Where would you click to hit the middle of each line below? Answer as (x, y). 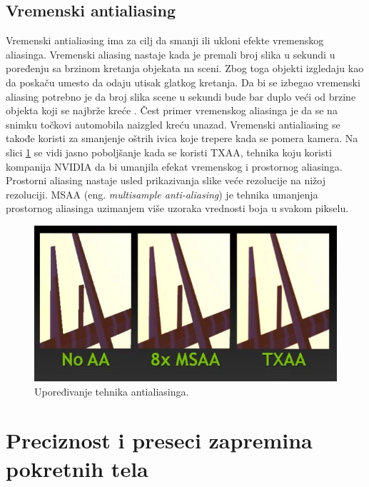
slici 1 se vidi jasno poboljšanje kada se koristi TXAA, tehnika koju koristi (169, 152)
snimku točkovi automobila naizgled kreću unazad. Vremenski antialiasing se (173, 124)
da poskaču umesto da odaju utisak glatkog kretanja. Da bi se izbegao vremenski (183, 82)
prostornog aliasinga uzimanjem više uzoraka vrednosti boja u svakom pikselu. (177, 208)
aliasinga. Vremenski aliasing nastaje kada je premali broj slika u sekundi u (171, 54)
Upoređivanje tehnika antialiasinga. (112, 391)
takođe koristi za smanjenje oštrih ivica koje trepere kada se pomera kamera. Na (182, 138)
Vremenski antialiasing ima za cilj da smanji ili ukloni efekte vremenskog (165, 40)
